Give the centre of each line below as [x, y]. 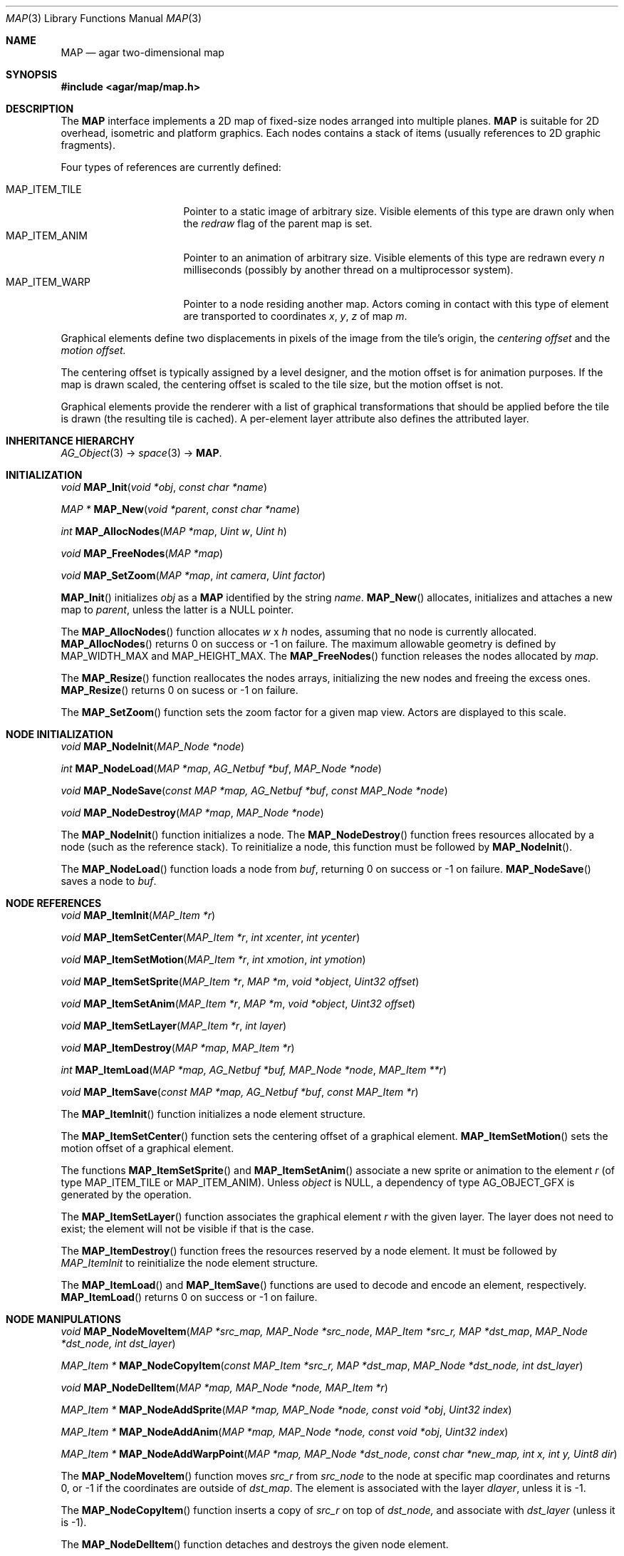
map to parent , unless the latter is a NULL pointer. [177, 610]
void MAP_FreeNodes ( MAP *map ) [142, 553]
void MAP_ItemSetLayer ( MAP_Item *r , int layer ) [174, 1026]
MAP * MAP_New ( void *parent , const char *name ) [181, 509]
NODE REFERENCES [54, 903]
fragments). [88, 145]
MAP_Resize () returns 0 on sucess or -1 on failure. [180, 690]
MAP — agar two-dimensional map [142, 52]
